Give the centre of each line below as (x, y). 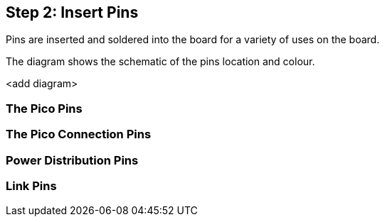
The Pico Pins (44, 108)
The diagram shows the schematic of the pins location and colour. (160, 62)
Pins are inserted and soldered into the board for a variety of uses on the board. (193, 40)
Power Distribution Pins (72, 160)
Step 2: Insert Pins (72, 12)
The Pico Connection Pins (79, 134)
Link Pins (31, 185)
